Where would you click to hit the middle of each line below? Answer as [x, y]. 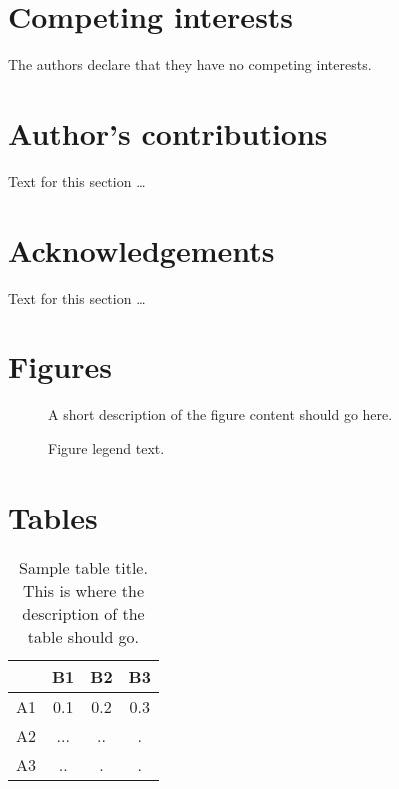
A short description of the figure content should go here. [220, 414]
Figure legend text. [106, 447]
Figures [60, 366]
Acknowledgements [141, 249]
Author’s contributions [168, 132]
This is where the [83, 590]
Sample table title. [83, 567]
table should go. [83, 636]
